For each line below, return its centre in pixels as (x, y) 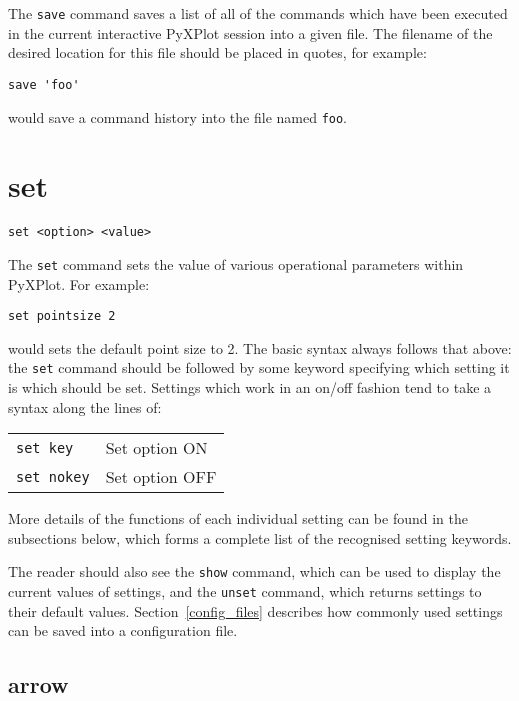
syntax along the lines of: (85, 406)
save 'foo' (44, 84)
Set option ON (156, 448)
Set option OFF (161, 477)
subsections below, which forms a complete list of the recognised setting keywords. (260, 537)
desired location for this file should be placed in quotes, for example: (217, 52)
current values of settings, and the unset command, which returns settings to (245, 591)
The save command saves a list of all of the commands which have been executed (258, 13)
